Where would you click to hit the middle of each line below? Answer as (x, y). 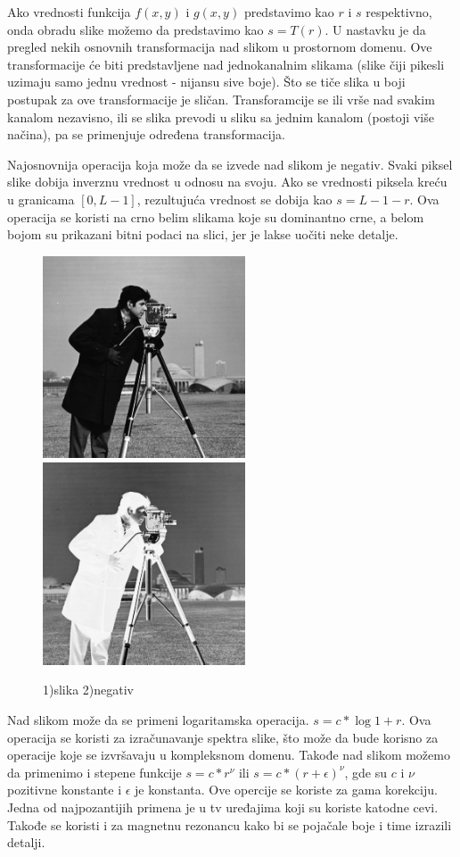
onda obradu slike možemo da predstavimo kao (136, 29)
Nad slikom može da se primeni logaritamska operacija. (158, 720)
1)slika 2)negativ (88, 690)
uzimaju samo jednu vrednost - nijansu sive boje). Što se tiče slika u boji (206, 82)
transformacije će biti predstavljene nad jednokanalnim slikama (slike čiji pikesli (226, 64)
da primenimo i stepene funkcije (94, 772)
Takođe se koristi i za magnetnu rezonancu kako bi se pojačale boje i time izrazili (230, 824)
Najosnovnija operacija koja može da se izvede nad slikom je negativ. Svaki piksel (230, 164)
